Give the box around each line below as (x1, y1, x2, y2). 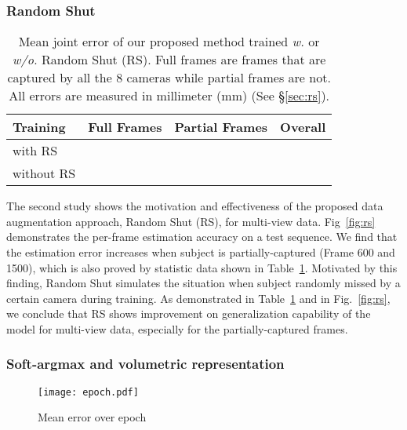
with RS (13, 141, 58, 160)
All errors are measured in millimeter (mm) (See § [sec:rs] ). (9, 86, 330, 105)
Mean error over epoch (38, 409, 147, 425)
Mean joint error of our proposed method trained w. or (18, 32, 320, 51)
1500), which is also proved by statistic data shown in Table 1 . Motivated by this (6, 259, 398, 275)
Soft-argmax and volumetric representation (6, 354, 285, 374)
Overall (280, 118, 326, 137)
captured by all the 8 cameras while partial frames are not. (7, 68, 331, 87)
